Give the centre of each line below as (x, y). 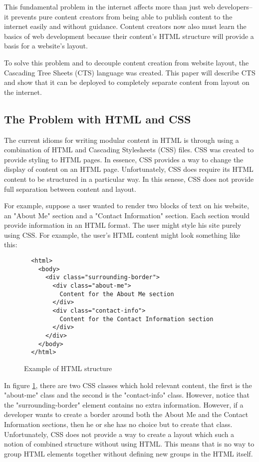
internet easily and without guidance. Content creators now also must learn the (125, 26)
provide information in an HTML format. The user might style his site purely (123, 225)
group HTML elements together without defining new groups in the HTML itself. (129, 453)
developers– (235, 6)
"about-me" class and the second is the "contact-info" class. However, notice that (127, 395)
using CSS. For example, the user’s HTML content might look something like (122, 234)
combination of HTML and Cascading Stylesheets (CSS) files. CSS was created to (129, 150)
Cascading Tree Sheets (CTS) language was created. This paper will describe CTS (130, 72)
